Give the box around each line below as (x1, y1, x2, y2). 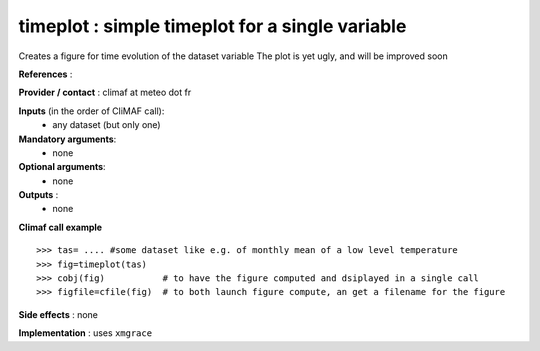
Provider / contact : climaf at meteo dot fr (18, 86, 192, 99)
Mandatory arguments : (18, 133, 117, 145)
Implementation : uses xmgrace (18, 327, 153, 339)
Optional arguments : (18, 161, 106, 173)
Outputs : (18, 189, 59, 201)
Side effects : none (18, 308, 99, 320)
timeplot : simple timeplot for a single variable (18, 15, 407, 37)
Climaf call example (18, 221, 103, 233)
